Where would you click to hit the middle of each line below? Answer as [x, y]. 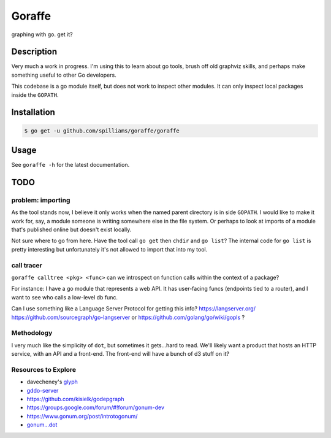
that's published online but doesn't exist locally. [71, 229]
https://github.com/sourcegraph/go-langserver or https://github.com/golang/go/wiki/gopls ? [128, 317]
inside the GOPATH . [35, 94]
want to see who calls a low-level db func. [65, 297]
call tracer [27, 265]
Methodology [32, 333]
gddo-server [43, 390]
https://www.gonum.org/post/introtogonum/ [82, 416]
